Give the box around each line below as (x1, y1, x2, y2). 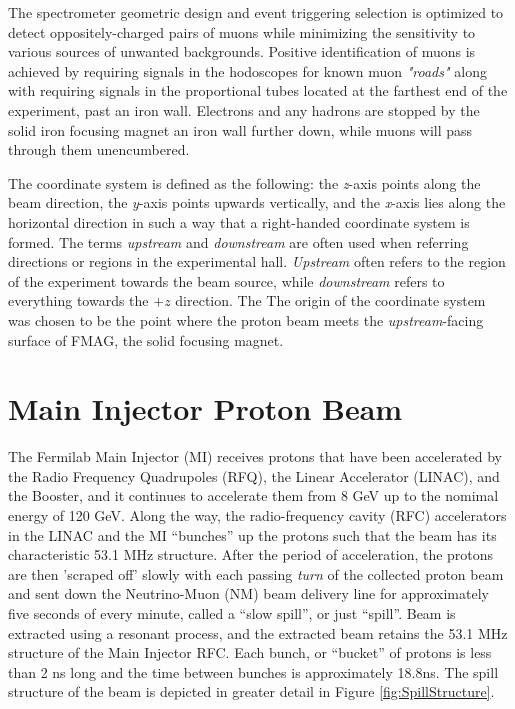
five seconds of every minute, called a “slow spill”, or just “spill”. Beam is (8, 602, 456, 623)
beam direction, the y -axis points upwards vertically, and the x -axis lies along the (8, 192, 506, 213)
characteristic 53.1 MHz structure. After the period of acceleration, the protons (8, 544, 494, 565)
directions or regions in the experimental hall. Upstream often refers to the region (8, 251, 506, 272)
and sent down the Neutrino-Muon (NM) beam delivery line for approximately (8, 583, 489, 604)
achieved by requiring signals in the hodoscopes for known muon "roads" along (8, 60, 487, 81)
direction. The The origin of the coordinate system (175, 290, 486, 311)
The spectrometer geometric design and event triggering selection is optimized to (8, 2, 504, 22)
